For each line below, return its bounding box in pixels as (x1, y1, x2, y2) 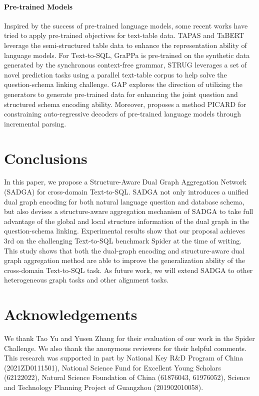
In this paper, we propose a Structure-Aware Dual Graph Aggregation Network (4, 176, 246, 187)
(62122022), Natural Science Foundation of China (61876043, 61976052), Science (4, 372, 250, 382)
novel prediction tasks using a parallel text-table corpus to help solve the (4, 69, 227, 79)
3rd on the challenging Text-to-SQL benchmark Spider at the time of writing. (4, 235, 242, 246)
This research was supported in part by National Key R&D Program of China (4, 352, 243, 363)
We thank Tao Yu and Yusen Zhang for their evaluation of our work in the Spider (4, 333, 255, 343)
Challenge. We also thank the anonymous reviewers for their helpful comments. (4, 342, 247, 353)
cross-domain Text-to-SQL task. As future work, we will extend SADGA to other (4, 264, 253, 275)
